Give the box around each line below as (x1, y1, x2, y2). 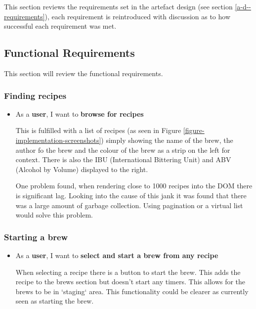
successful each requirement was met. (4, 21, 117, 31)
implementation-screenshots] (15, 134, 101, 145)
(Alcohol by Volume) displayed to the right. (15, 164, 148, 174)
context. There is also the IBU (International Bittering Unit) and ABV (15, 154, 231, 165)
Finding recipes (4, 89, 67, 101)
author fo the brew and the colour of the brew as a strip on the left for (15, 144, 230, 155)
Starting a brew (4, 230, 68, 243)
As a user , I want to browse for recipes (15, 108, 144, 119)
